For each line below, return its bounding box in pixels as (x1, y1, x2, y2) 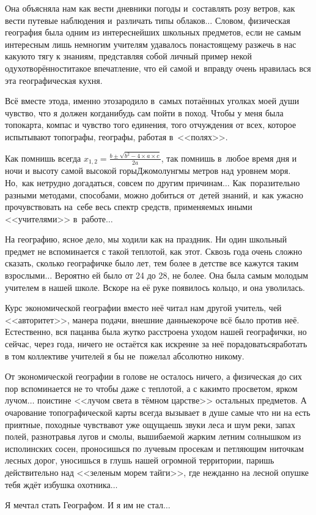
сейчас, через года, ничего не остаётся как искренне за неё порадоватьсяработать (5, 337, 307, 350)
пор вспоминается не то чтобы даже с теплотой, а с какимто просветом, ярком (5, 382, 298, 394)
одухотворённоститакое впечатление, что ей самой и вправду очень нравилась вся (5, 61, 311, 74)
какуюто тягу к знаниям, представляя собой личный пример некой (5, 50, 252, 62)
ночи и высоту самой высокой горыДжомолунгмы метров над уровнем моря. (5, 164, 291, 177)
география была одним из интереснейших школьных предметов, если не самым (5, 26, 301, 39)
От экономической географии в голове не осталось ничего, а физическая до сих (5, 370, 302, 383)
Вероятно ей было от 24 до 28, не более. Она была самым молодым (54, 269, 309, 282)
